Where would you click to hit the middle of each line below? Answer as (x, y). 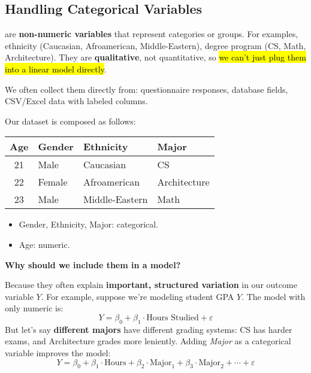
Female (53, 182)
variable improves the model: (58, 352)
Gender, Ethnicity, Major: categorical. (89, 224)
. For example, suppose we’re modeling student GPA (138, 296)
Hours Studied (173, 318)
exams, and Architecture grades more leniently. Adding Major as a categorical (148, 341)
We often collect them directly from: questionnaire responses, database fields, (147, 89)
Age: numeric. (44, 244)
